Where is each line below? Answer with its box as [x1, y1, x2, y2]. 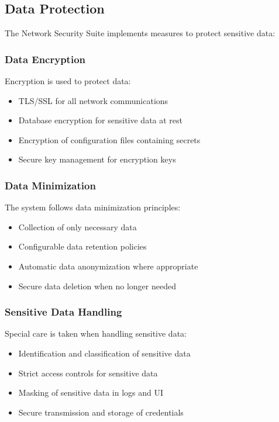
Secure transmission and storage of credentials [18, 406, 184, 418]
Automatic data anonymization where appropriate [18, 260, 198, 272]
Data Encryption [5, 51, 86, 66]
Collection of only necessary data [18, 220, 137, 233]
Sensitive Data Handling [5, 305, 122, 319]
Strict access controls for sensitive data [18, 366, 158, 379]
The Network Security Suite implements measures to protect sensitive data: [5, 27, 275, 39]
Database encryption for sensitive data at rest [18, 114, 183, 126]
